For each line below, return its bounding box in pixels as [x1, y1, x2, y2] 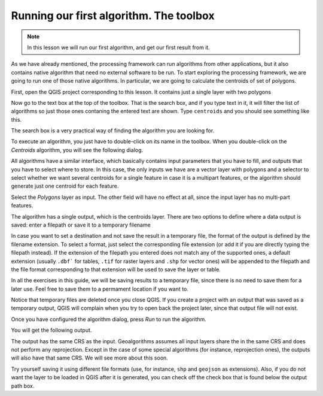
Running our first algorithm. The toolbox [11, 9, 215, 22]
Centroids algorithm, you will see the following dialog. [11, 146, 144, 153]
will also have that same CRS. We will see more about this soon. [11, 354, 169, 362]
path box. [11, 382, 35, 389]
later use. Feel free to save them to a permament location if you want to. [11, 285, 188, 292]
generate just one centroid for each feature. [11, 183, 119, 190]
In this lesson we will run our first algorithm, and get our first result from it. [27, 44, 211, 51]
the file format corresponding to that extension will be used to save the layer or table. [11, 265, 221, 273]
